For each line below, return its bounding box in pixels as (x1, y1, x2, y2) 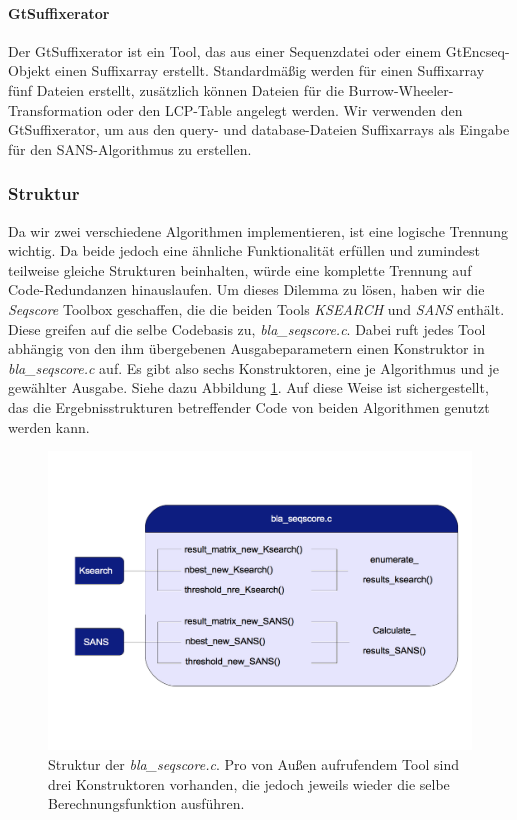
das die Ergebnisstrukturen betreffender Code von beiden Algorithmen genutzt (8, 396, 490, 417)
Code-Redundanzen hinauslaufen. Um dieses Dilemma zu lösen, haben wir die (8, 279, 485, 300)
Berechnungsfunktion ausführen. (48, 793, 245, 814)
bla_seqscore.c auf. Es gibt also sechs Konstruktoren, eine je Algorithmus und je (8, 357, 499, 378)
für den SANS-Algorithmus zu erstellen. (8, 138, 252, 159)
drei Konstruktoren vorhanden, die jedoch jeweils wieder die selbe (48, 773, 450, 794)
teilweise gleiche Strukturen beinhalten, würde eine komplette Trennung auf (8, 259, 472, 280)
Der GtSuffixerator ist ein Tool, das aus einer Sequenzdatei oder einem (8, 40, 442, 61)
